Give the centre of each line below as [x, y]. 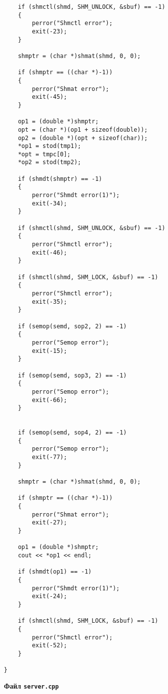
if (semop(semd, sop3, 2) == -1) [72, 375]
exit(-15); [49, 351]
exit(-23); [49, 31]
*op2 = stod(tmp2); [49, 162]
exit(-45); [49, 97]
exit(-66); [49, 400]
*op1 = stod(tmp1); [49, 146]
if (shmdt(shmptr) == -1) [60, 179]
